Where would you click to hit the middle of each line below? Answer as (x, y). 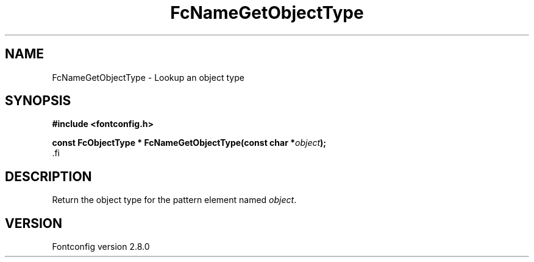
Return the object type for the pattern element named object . (174, 200)
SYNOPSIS (38, 101)
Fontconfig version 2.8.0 (101, 247)
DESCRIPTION (48, 176)
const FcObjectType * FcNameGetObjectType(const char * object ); (189, 143)
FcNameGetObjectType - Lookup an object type (148, 77)
